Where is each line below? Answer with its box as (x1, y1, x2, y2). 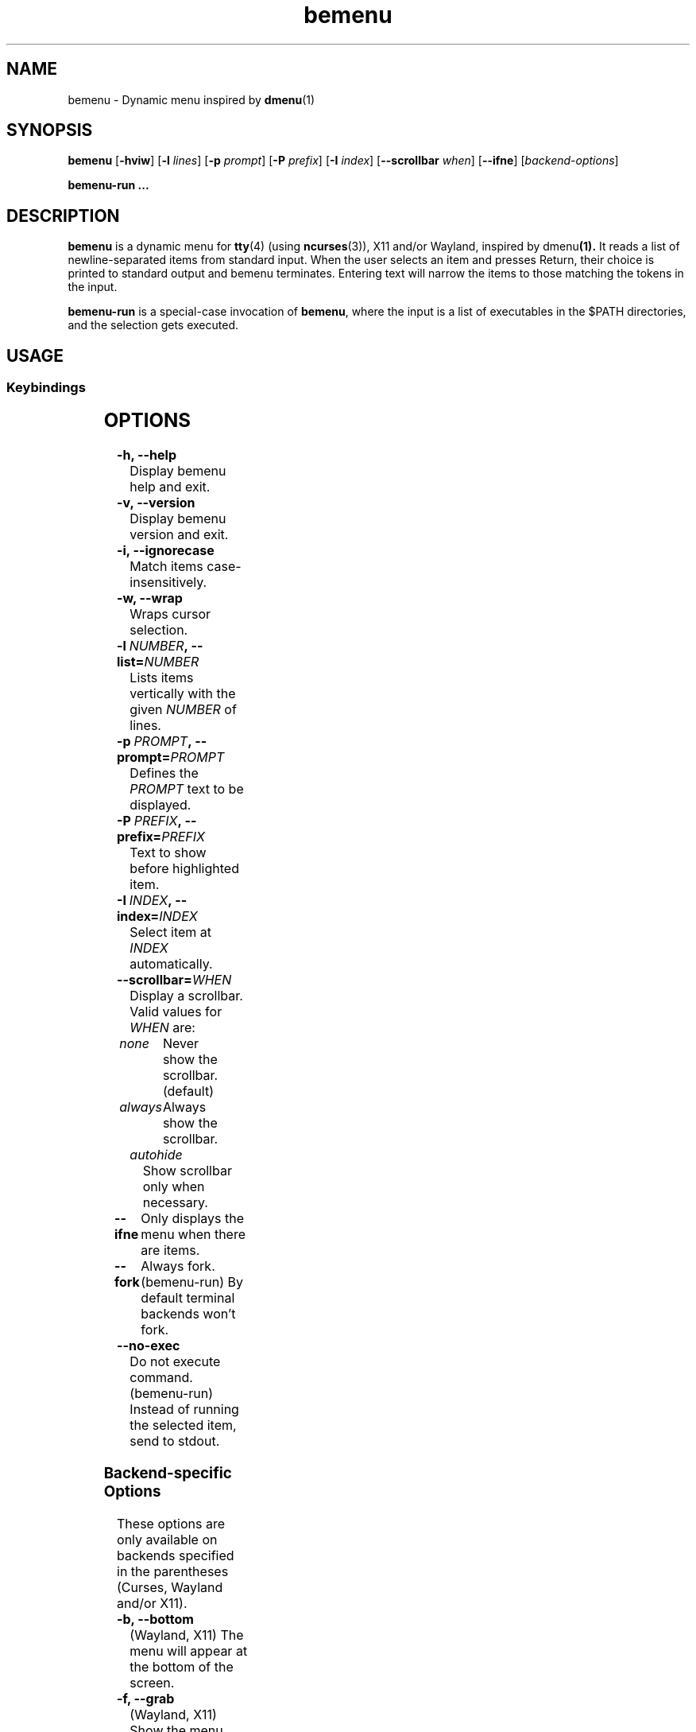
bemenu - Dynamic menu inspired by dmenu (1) (68, 92, 315, 107)
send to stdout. (130, 1433, 220, 1450)
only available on (117, 1531, 218, 1548)
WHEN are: (130, 1019, 195, 1036)
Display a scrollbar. (130, 988, 243, 1004)
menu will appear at (130, 1642, 248, 1659)
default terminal (141, 1290, 235, 1307)
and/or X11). (117, 1594, 188, 1611)
